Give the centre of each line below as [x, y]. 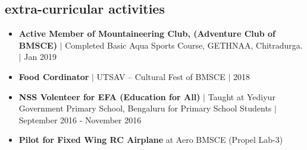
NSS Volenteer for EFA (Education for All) [109, 96]
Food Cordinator [54, 76]
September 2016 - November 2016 [80, 119]
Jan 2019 [40, 57]
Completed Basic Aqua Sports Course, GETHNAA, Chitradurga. [184, 45]
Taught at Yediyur [242, 96]
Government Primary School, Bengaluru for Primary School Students [145, 108]
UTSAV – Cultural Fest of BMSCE [161, 76]
